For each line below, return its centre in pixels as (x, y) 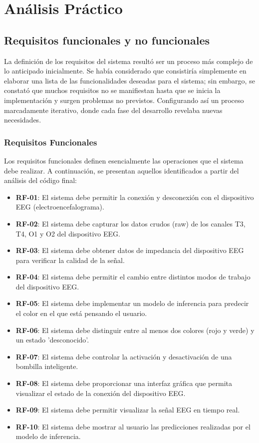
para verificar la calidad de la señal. (70, 260)
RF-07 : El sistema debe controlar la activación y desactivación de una (124, 356)
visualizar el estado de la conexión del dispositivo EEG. (101, 393)
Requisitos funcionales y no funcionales (107, 40)
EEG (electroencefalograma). (60, 207)
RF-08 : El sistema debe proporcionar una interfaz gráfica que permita (124, 383)
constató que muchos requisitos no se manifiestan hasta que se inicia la (112, 90)
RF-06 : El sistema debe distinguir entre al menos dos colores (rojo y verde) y (135, 330)
